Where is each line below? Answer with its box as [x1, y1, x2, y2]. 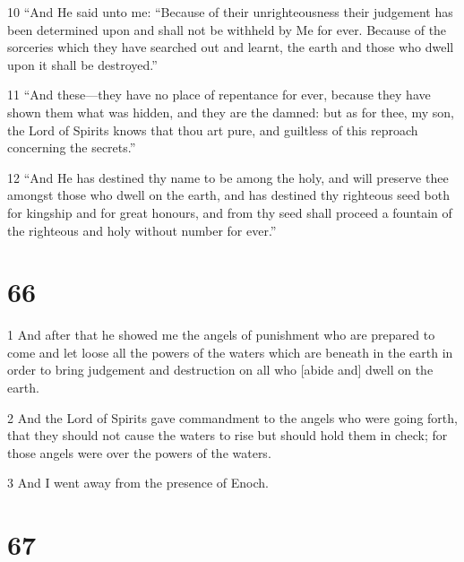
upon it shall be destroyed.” [7, 55, 158, 73]
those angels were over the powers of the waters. [7, 443, 271, 462]
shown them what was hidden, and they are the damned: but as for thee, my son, [7, 102, 454, 121]
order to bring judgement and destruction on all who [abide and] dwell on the [7, 360, 434, 379]
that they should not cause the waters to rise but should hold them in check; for [7, 426, 448, 445]
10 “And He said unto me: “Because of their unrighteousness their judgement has [7, 3, 453, 21]
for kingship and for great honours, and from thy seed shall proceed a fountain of [7, 203, 452, 221]
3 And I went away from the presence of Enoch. [7, 473, 269, 492]
